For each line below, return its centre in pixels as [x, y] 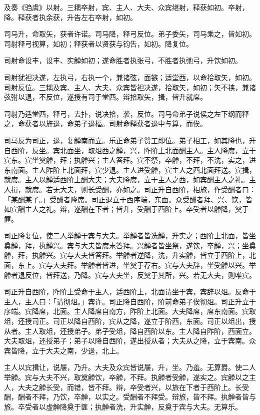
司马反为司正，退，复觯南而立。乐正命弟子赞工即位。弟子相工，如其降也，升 [130, 140]
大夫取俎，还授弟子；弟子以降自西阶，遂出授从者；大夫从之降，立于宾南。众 [130, 341]
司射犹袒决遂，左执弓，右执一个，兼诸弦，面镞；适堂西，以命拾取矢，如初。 [130, 77]
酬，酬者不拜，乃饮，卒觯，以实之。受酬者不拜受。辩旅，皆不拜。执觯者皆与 [130, 397]
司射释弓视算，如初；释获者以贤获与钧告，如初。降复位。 [98, 43]
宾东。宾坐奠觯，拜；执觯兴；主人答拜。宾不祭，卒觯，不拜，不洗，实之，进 [130, 160]
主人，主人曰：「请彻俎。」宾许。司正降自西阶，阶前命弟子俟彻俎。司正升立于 [130, 301]
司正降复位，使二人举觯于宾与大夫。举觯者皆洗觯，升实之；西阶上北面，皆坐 [130, 236]
